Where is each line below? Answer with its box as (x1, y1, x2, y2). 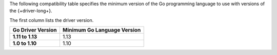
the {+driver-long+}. (9, 8, 52, 14)
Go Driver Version (12, 26, 57, 34)
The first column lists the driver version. (9, 17, 94, 23)
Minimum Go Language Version (62, 26, 141, 34)
